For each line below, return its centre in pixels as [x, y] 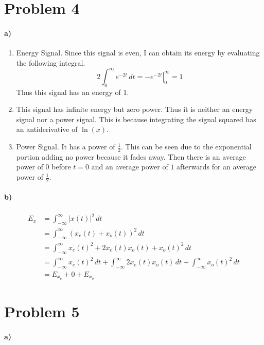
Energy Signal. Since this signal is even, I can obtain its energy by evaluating [138, 53]
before [61, 167]
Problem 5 [42, 311]
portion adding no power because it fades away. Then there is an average [131, 156]
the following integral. [51, 62]
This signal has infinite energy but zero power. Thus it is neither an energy [135, 109]
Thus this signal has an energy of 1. [73, 92]
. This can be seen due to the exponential [186, 147]
